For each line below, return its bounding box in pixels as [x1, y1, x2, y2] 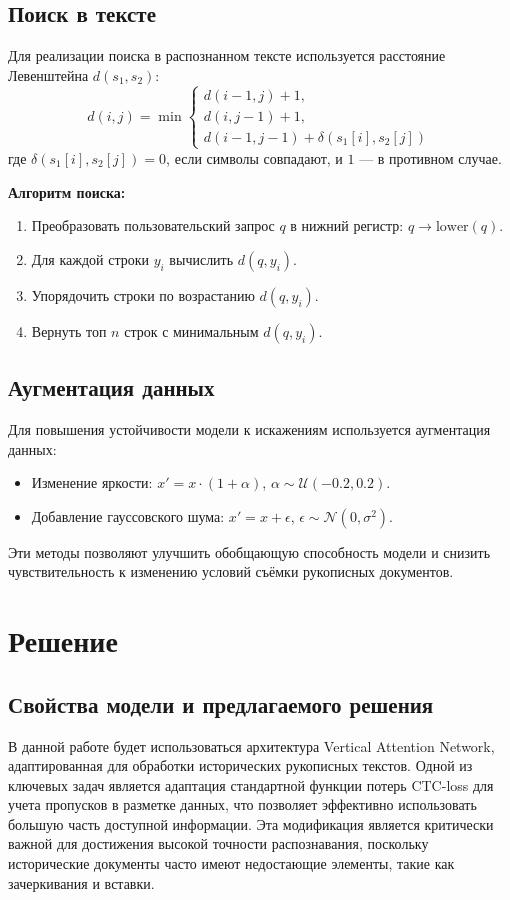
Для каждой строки [31, 248, 149, 269]
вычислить [169, 248, 234, 269]
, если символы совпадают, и [166, 147, 343, 168]
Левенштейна [8, 64, 89, 85]
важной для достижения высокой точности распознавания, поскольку [8, 833, 429, 854]
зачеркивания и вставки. [8, 872, 155, 893]
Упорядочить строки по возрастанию [31, 284, 255, 305]
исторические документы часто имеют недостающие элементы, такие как [8, 853, 455, 874]
